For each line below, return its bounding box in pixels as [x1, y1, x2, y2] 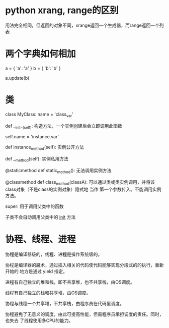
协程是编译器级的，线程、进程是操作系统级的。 [5, 251, 102, 257]
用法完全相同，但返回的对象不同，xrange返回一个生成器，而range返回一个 [5, 22, 159, 28]
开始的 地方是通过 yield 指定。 [5, 268, 68, 274]
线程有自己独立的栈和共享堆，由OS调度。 [5, 290, 91, 296]
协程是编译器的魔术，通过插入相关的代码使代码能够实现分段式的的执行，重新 [5, 262, 164, 268]
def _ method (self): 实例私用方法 [5, 156, 69, 163]
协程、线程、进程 [5, 233, 76, 245]
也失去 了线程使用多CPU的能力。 [5, 317, 73, 323]
